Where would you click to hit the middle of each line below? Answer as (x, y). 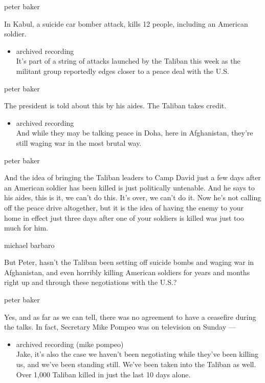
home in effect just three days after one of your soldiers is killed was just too (124, 217)
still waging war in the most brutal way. (79, 142)
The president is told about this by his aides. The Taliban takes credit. (115, 106)
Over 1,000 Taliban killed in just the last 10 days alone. (103, 374)
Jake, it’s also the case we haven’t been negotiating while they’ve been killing (137, 354)
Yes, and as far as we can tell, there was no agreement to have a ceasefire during (130, 317)
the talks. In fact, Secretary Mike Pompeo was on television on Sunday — (120, 327)
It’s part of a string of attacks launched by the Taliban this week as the (128, 61)
